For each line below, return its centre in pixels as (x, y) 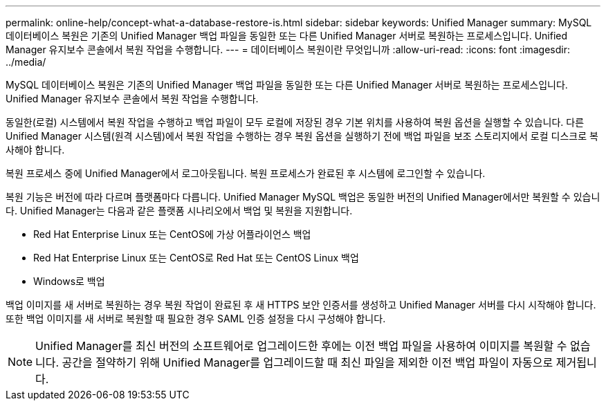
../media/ (26, 62)
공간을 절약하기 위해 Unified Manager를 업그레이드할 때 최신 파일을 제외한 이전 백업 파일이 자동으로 (307, 362)
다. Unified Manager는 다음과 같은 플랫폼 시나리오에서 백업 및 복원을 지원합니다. (179, 211)
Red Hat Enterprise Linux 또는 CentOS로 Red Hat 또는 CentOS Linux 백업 (196, 258)
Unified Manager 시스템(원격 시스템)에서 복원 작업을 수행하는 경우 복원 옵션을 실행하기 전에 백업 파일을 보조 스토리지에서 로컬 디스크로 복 (302, 136)
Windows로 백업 (69, 281)
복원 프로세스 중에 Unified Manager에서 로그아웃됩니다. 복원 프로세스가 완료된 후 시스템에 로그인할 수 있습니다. (246, 173)
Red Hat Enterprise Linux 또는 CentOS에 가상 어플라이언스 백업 (172, 234)
